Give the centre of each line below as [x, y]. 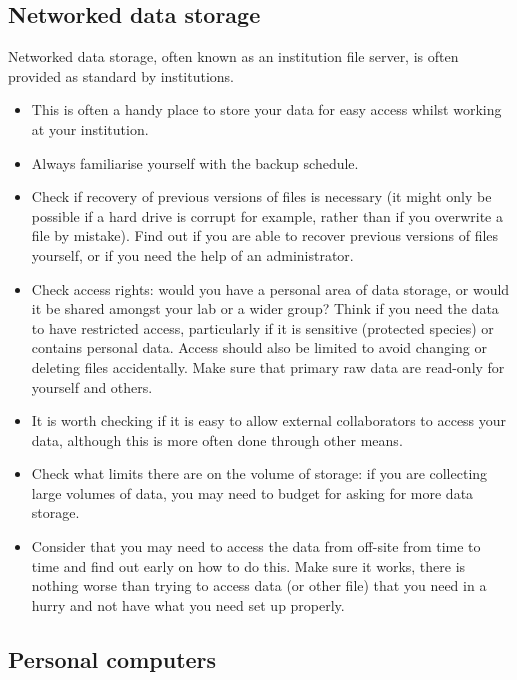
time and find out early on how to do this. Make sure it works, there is [248, 565]
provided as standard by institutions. [121, 75]
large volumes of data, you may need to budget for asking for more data [252, 492]
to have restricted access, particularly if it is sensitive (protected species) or [262, 327]
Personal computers [112, 658]
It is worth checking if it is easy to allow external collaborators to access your [269, 420]
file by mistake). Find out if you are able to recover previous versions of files [265, 235]
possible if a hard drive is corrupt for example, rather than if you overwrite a [267, 215]
